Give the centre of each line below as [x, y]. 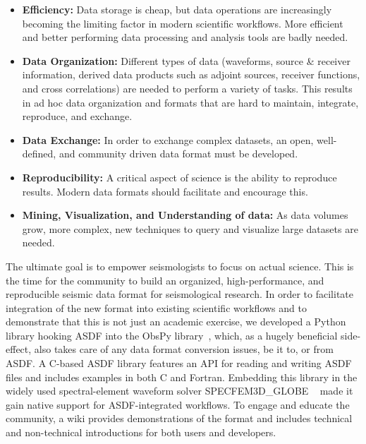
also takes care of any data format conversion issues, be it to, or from [184, 349]
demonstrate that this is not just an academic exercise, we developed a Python [176, 322]
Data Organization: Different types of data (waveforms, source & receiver [186, 60]
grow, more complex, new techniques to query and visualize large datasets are [190, 228]
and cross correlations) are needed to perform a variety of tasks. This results [187, 88]
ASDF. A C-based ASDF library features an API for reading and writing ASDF [179, 363]
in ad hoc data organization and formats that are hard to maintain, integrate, [190, 102]
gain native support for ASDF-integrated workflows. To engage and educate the [178, 404]
